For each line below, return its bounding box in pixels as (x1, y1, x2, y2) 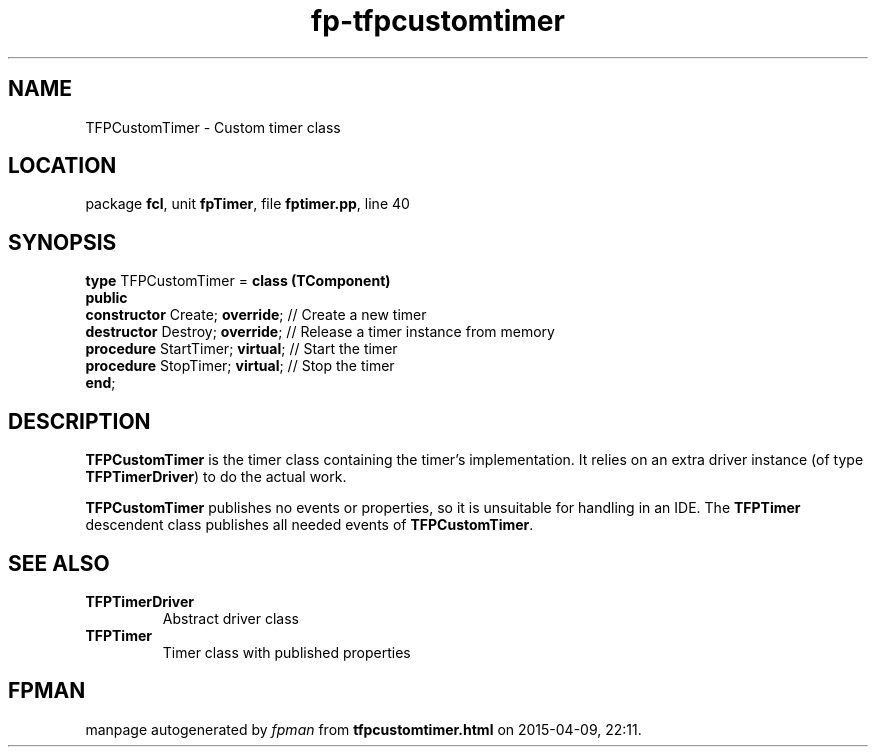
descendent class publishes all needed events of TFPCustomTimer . (85, 516, 534, 534)
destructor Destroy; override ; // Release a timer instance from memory (85, 323, 555, 341)
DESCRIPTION (8, 408, 151, 434)
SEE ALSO (8, 550, 110, 576)
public (85, 289, 128, 307)
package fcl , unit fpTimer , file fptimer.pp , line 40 (85, 195, 410, 213)
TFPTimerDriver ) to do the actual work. (85, 468, 347, 486)
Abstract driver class (162, 609, 300, 627)
